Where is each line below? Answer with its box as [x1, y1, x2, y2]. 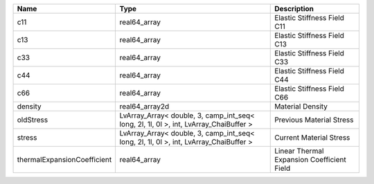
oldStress [17, 115, 48, 125]
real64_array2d [119, 102, 170, 111]
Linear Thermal [274, 146, 324, 156]
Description [274, 4, 314, 13]
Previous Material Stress [274, 115, 354, 125]
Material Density [274, 102, 328, 111]
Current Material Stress [274, 133, 350, 142]
